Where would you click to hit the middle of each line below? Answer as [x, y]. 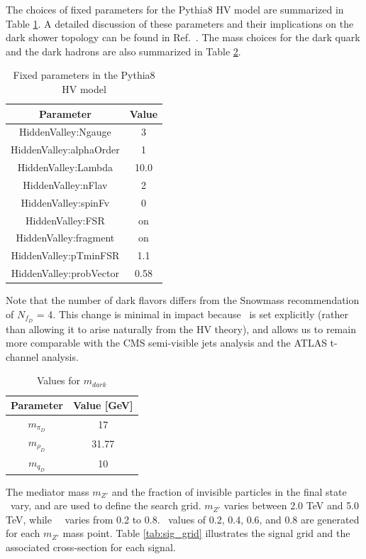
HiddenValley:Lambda [65, 167]
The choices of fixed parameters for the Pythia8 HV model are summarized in [175, 9]
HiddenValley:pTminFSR [65, 255]
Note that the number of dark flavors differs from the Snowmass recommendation [183, 300]
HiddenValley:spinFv [65, 202]
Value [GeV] [103, 405]
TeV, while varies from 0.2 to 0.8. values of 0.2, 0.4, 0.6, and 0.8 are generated [183, 519]
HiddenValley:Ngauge [65, 132]
